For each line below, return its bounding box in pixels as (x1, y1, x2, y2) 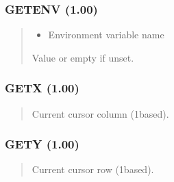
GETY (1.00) (5, 135, 79, 153)
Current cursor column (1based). (32, 106, 169, 120)
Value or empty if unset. (32, 50, 134, 64)
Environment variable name (48, 27, 164, 42)
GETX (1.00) (5, 79, 79, 96)
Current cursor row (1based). (32, 162, 154, 177)
